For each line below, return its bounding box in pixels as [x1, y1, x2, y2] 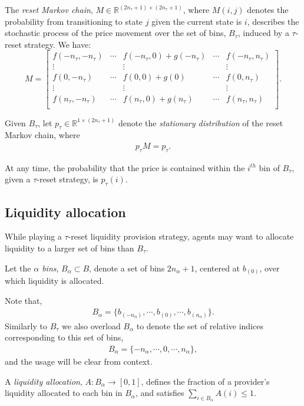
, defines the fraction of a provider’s [141, 375, 270, 387]
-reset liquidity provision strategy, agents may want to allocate [68, 230, 294, 243]
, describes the [247, 15, 299, 27]
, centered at [194, 261, 240, 274]
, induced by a [237, 27, 289, 39]
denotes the [247, 4, 289, 15]
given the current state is [151, 15, 242, 27]
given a [5, 173, 31, 185]
